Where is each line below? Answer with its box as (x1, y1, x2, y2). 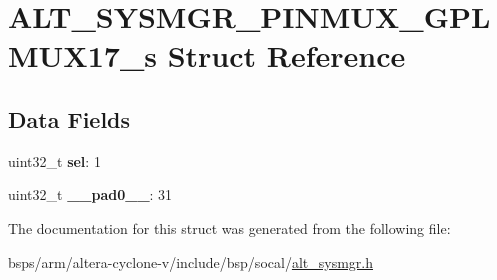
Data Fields (8, 103, 131, 134)
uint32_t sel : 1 (8, 150, 101, 171)
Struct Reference (167, 35, 406, 76)
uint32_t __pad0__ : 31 (8, 184, 173, 205)
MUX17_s (8, 35, 157, 76)
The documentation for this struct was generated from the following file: (8, 217, 451, 238)
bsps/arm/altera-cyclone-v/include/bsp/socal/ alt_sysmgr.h (8, 251, 373, 272)
